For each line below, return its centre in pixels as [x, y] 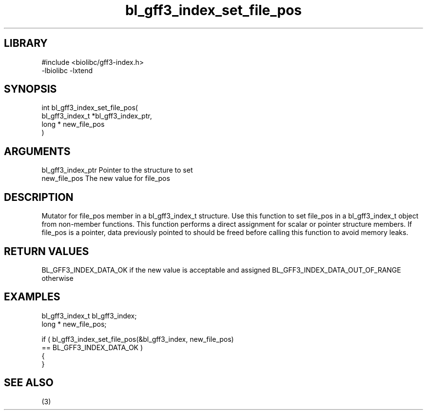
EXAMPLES [32, 297]
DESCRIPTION [39, 197]
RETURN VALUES [47, 251]
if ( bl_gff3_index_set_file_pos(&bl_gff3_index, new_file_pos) [138, 339]
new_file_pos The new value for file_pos [106, 178]
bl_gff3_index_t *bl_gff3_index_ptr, [97, 116]
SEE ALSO [29, 383]
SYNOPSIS [30, 89]
